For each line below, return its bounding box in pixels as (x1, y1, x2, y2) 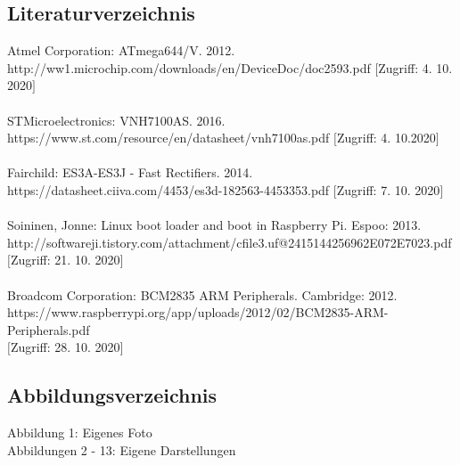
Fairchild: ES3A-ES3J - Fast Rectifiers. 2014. (7, 163, 253, 182)
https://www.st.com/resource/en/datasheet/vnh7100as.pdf (7, 128, 330, 147)
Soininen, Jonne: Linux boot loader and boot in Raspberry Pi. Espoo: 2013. (7, 216, 422, 234)
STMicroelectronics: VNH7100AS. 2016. (7, 110, 226, 129)
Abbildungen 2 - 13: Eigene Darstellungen (7, 440, 236, 459)
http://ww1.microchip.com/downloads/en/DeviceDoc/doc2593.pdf (7, 58, 371, 77)
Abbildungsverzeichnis (7, 381, 218, 409)
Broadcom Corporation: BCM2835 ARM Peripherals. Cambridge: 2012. (7, 285, 398, 304)
